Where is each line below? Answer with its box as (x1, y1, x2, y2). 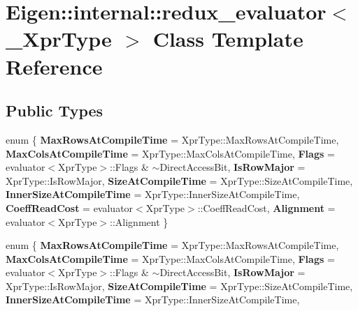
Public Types (6, 100, 103, 121)
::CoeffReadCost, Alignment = (197, 200, 336, 215)
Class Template (152, 24, 303, 53)
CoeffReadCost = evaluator (6, 200, 134, 215)
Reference (6, 52, 103, 80)
